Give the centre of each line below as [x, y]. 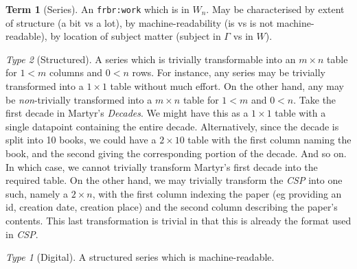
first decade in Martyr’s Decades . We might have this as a [127, 113]
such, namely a [37, 193]
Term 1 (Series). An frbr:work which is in [97, 9]
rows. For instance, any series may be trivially [229, 72]
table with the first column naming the [269, 140]
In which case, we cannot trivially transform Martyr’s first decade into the [162, 166]
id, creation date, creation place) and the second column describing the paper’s [172, 207]
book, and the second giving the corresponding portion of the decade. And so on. [176, 153]
